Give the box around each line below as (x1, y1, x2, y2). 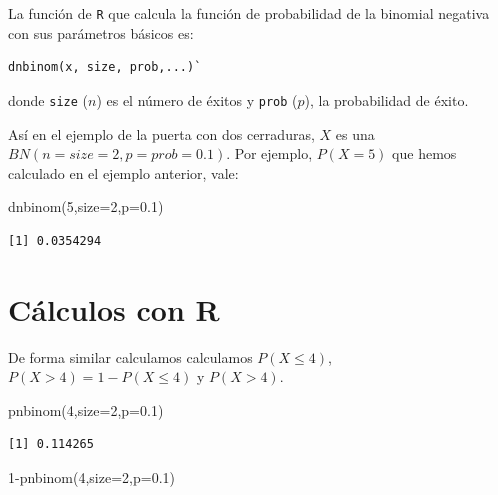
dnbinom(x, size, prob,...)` (8, 60, 202, 75)
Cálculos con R (8, 288, 220, 329)
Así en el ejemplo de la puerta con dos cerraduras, (8, 123, 315, 144)
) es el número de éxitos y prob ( (96, 89, 298, 110)
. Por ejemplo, (226, 143, 313, 164)
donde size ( (8, 89, 88, 110)
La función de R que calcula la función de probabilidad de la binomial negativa (8, 3, 490, 23)
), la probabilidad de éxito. (304, 89, 469, 110)
